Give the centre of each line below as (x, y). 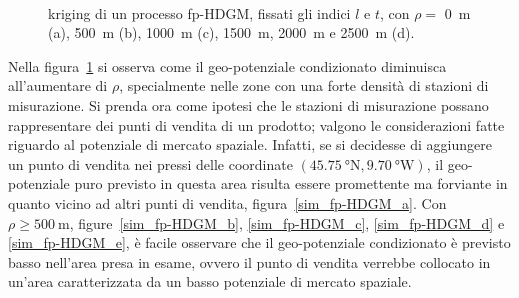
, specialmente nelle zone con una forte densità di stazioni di (304, 85)
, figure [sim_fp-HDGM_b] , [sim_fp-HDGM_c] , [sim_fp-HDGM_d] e (287, 222)
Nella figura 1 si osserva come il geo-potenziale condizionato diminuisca (227, 65)
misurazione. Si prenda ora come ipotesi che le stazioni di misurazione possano (248, 104)
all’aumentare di (58, 85)
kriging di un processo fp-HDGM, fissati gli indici (199, 12)
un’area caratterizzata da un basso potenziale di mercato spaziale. (210, 281)
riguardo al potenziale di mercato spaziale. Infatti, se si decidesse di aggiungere (250, 144)
